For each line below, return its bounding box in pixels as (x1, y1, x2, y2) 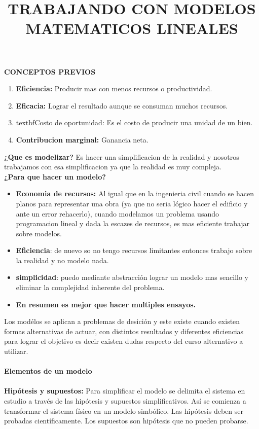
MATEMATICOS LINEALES (25, 18, 238, 39)
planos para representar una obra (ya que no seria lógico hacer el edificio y (16, 198, 248, 208)
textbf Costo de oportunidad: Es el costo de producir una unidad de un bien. (16, 117, 253, 128)
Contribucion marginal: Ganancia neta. (16, 134, 149, 145)
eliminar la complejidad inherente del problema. (16, 282, 165, 293)
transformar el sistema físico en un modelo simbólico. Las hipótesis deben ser (4, 405, 243, 416)
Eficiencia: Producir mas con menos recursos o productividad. (16, 83, 212, 94)
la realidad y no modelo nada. (16, 255, 109, 265)
